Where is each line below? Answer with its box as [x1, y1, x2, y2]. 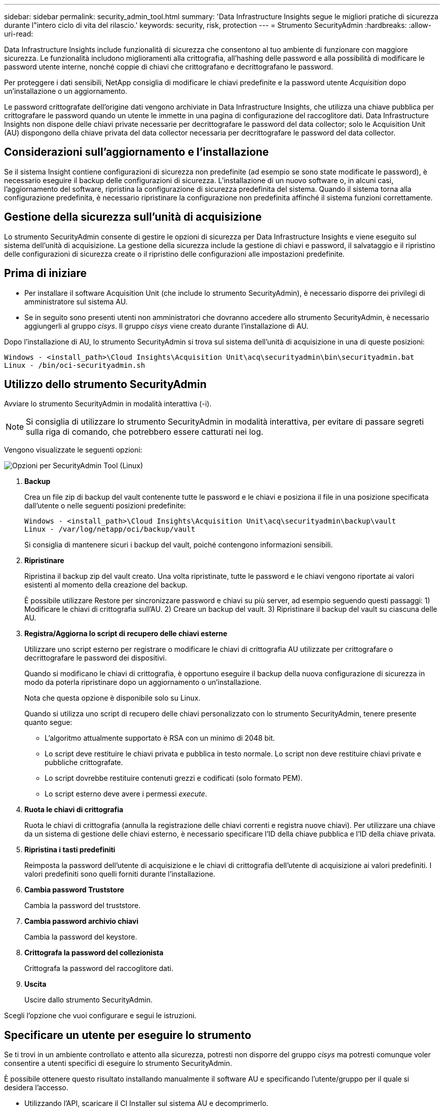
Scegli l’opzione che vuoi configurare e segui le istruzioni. [4, 1011, 197, 1020]
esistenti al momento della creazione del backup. [24, 580, 188, 590]
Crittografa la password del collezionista [24, 948, 164, 957]
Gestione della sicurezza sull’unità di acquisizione [4, 211, 262, 224]
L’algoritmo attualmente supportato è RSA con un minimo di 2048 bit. [45, 734, 275, 743]
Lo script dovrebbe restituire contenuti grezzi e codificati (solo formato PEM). [45, 774, 303, 783]
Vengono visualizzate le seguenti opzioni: [4, 445, 142, 455]
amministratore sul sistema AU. [24, 297, 128, 306]
